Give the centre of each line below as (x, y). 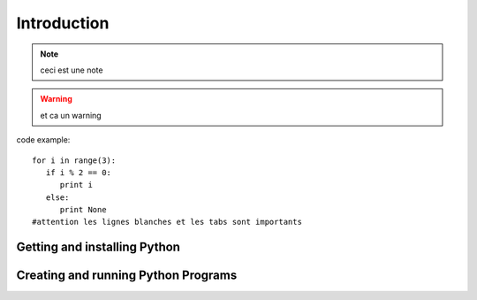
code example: (43, 140)
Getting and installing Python (98, 247)
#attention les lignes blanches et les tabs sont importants (167, 222)
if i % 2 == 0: (79, 172)
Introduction (63, 23)
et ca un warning (71, 115)
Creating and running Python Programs (127, 276)
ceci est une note (72, 70)
